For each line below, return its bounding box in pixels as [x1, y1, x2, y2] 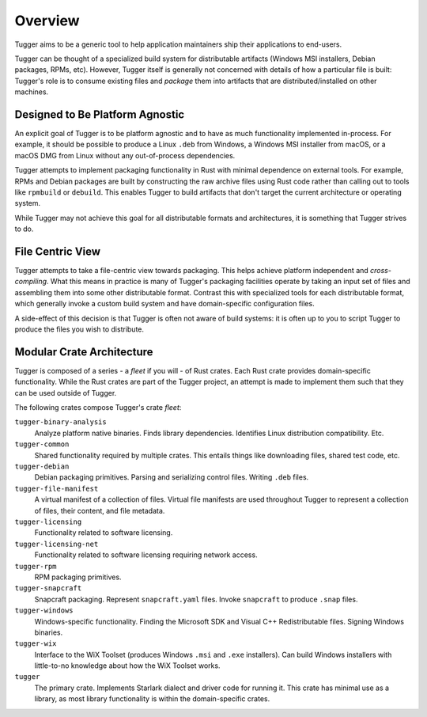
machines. [14, 87, 49, 97]
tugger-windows [14, 606, 74, 615]
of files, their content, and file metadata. [34, 506, 165, 515]
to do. [14, 224, 34, 233]
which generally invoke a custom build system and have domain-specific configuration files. [14, 299, 316, 309]
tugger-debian [14, 462, 70, 471]
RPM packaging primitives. [34, 572, 122, 582]
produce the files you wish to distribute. [14, 324, 145, 334]
